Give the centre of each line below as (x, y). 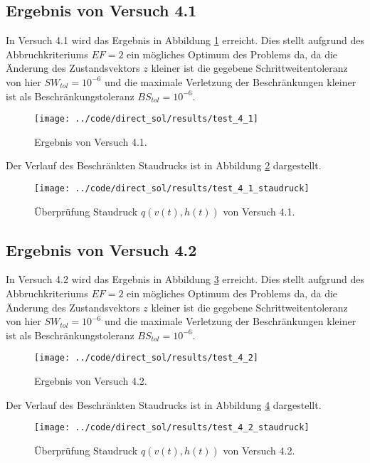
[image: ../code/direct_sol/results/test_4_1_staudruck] (172, 189)
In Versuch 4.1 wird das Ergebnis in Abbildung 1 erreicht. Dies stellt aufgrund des (185, 40)
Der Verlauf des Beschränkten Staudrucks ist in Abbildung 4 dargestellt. (164, 404)
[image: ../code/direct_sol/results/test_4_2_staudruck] (172, 428)
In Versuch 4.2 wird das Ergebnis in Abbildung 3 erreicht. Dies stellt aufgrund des (185, 279)
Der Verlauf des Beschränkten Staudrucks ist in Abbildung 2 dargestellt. (164, 165)
